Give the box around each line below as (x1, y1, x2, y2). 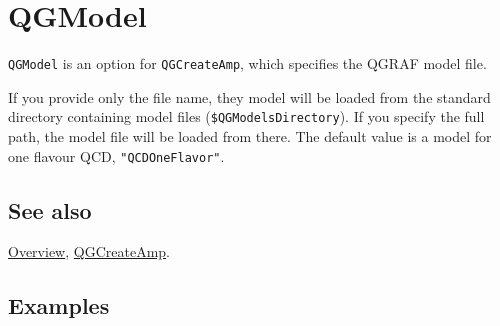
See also (8, 194, 92, 225)
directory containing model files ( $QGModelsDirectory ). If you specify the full (8, 106, 485, 127)
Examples (8, 290, 110, 321)
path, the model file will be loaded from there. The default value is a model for (8, 126, 492, 147)
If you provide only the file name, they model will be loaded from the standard (8, 86, 491, 107)
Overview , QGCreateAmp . (8, 241, 170, 262)
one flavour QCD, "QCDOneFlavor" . (8, 145, 225, 166)
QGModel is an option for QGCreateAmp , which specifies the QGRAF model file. (8, 53, 487, 74)
